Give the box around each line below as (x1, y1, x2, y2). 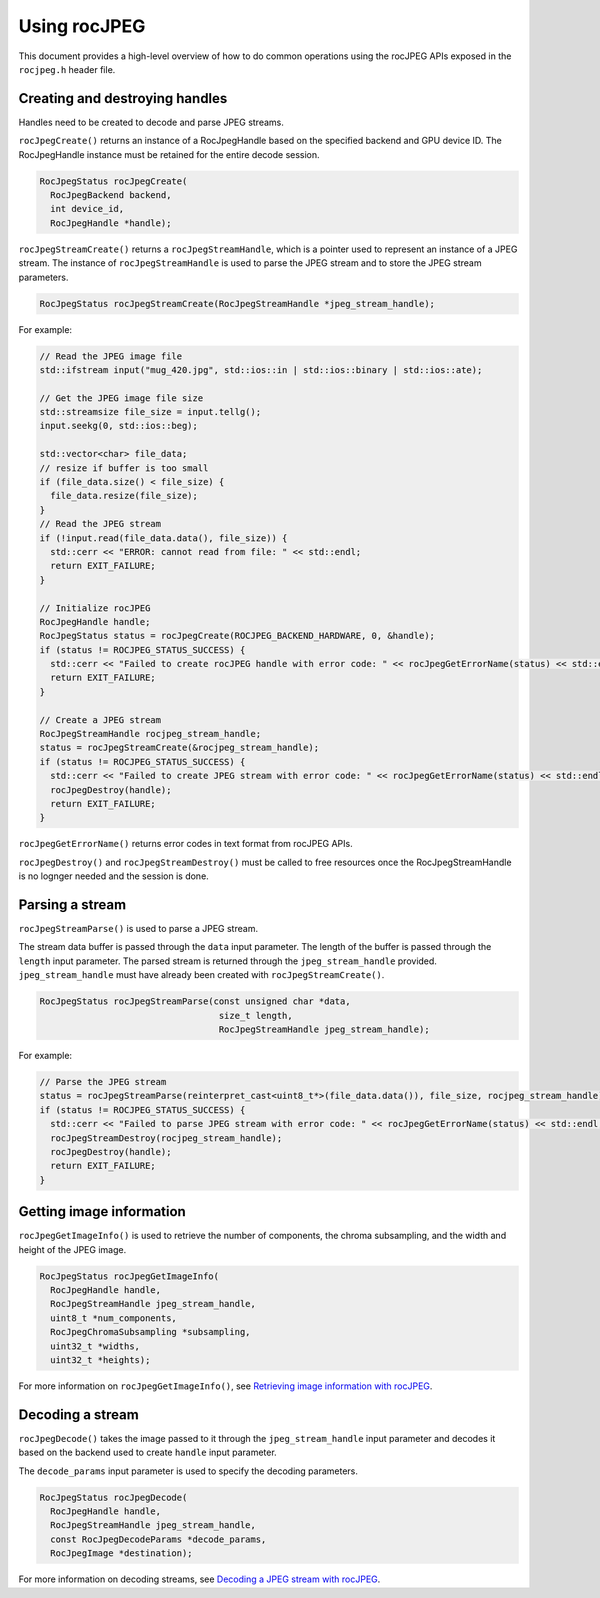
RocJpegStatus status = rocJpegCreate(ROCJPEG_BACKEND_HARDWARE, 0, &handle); (39, 630, 435, 642)
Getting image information (18, 1203, 187, 1220)
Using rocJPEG (18, 15, 146, 37)
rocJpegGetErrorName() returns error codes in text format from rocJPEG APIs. (18, 838, 354, 850)
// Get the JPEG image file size (39, 392, 204, 404)
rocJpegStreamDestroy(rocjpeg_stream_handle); (50, 1132, 283, 1144)
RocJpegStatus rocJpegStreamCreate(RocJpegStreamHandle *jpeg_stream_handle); (39, 298, 435, 309)
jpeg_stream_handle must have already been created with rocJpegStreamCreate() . (18, 969, 385, 981)
